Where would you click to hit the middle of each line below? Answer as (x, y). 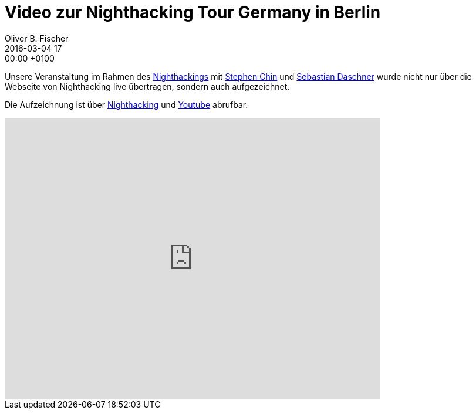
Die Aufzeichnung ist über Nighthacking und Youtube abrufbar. (126, 104)
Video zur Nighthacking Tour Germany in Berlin (193, 12)
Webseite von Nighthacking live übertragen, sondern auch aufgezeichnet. (147, 86)
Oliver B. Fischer (37, 38)
